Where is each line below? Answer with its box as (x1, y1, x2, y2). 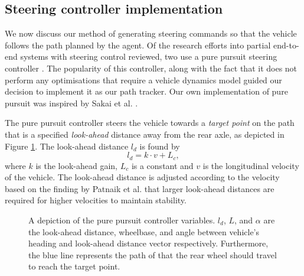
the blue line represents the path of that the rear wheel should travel (28, 248, 277, 261)
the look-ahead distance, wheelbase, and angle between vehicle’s (28, 225, 260, 238)
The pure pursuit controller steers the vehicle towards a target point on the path (5, 116, 295, 129)
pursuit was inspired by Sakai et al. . (5, 96, 138, 109)
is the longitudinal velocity (202, 159, 299, 171)
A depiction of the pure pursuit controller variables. (28, 213, 215, 226)
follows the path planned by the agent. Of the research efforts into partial (5, 38, 271, 51)
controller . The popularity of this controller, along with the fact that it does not (5, 61, 298, 74)
